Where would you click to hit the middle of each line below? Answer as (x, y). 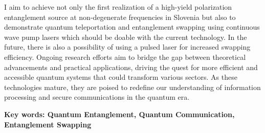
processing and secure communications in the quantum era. (97, 97)
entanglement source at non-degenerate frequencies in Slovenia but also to (120, 17)
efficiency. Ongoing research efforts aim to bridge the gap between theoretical (125, 57)
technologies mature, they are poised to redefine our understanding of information (132, 87)
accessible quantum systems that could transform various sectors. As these (121, 77)
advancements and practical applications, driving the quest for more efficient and (131, 67)
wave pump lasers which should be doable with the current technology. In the (126, 37)
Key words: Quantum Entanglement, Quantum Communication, (119, 114)
